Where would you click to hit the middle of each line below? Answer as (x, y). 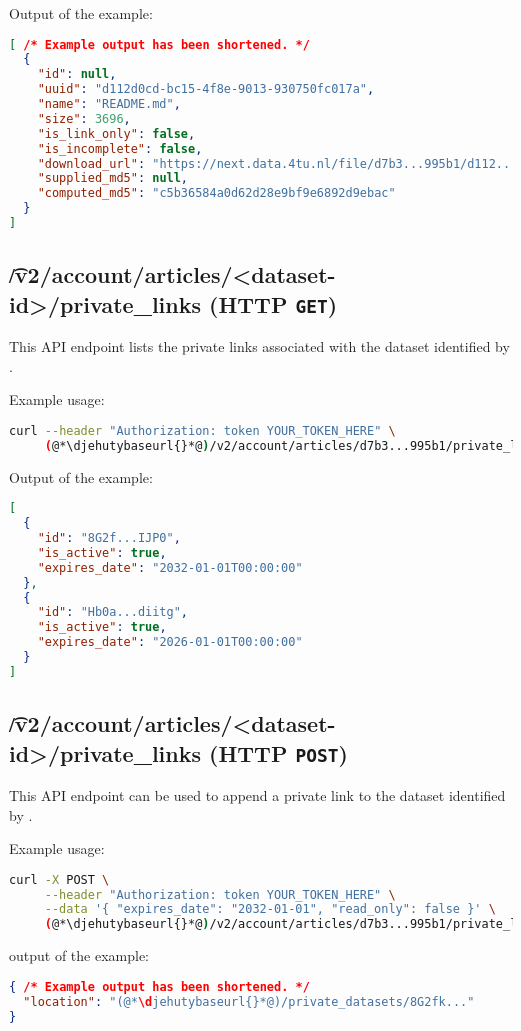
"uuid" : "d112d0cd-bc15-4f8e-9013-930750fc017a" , (206, 89)
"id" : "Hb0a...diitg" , (113, 612)
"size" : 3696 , (84, 118)
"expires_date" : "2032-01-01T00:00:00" (170, 567)
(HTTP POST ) (278, 752)
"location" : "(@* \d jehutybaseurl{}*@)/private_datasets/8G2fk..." (249, 1001)
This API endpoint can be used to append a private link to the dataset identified (257, 794)
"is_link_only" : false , (116, 133)
